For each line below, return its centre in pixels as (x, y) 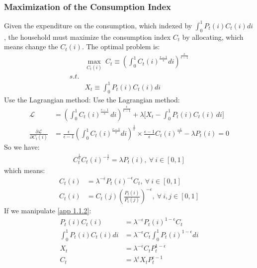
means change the (31, 46)
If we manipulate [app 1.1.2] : (48, 211)
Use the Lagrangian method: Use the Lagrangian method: (92, 99)
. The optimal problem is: (121, 46)
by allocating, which (213, 37)
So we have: (22, 147)
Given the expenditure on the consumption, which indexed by (98, 25)
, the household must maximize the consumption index (87, 37)
